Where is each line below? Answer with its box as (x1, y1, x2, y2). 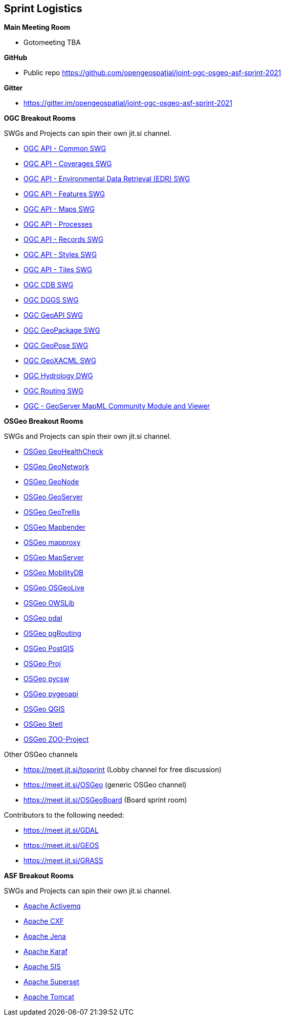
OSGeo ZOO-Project (23, 735, 89, 744)
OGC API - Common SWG (23, 144, 106, 153)
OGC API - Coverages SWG (23, 159, 112, 168)
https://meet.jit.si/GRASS (23, 856, 104, 865)
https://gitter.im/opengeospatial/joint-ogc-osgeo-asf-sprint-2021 (23, 99, 232, 108)
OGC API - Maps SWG (23, 205, 95, 214)
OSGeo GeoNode (23, 477, 79, 486)
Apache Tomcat (23, 993, 74, 1001)
